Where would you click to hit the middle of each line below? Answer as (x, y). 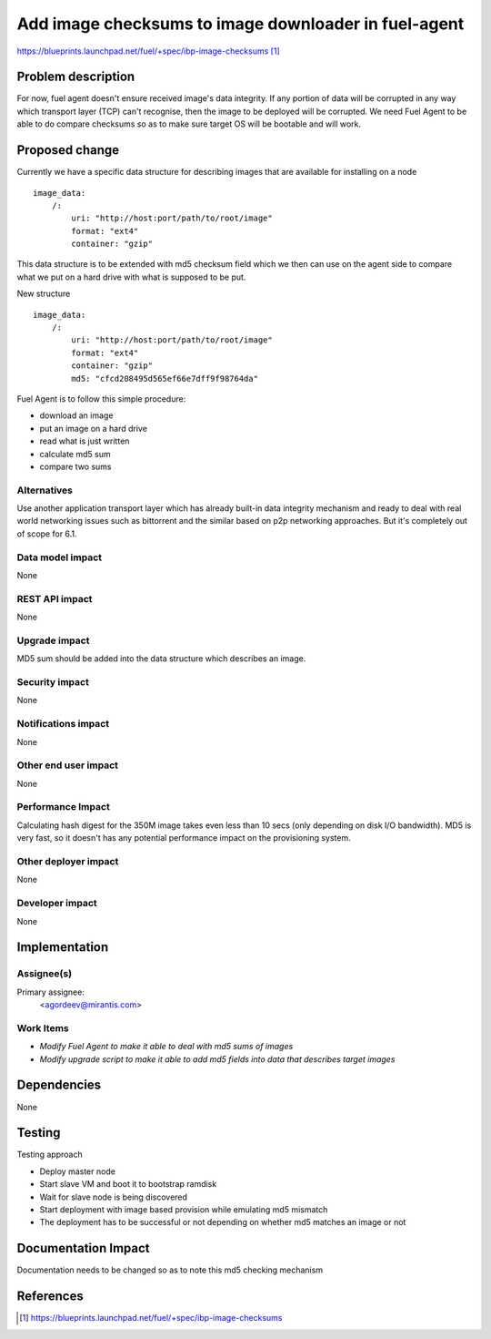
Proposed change (68, 150)
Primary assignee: (51, 992)
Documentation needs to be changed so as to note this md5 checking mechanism (170, 1270)
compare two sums (76, 466)
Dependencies (59, 1085)
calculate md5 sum (75, 454)
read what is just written (85, 441)
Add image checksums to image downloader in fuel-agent (240, 24)
